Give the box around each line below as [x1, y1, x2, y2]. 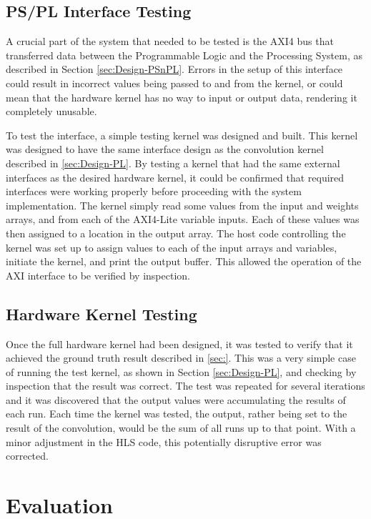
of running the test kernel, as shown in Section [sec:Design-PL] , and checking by [6, 364, 357, 379]
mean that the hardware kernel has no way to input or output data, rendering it [6, 89, 357, 104]
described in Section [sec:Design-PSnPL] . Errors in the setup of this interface [6, 61, 343, 76]
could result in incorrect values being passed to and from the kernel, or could [6, 75, 343, 90]
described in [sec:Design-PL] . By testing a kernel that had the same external [6, 155, 340, 170]
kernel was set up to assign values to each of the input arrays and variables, [6, 239, 337, 254]
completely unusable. [6, 104, 97, 119]
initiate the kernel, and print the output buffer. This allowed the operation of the [6, 254, 362, 269]
